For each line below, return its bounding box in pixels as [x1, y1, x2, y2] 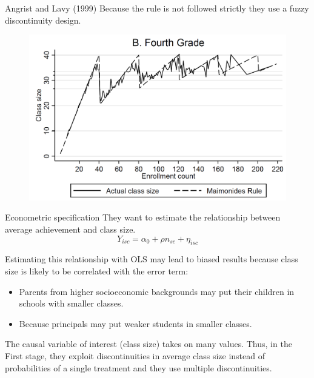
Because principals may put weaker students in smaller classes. [19, 317, 252, 330]
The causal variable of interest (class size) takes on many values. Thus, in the [5, 337, 292, 350]
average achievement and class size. [5, 223, 136, 236]
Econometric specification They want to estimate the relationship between [5, 211, 281, 224]
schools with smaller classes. [19, 297, 124, 310]
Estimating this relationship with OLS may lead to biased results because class [5, 253, 298, 265]
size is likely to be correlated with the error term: [5, 265, 189, 277]
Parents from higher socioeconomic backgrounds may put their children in [19, 285, 295, 297]
